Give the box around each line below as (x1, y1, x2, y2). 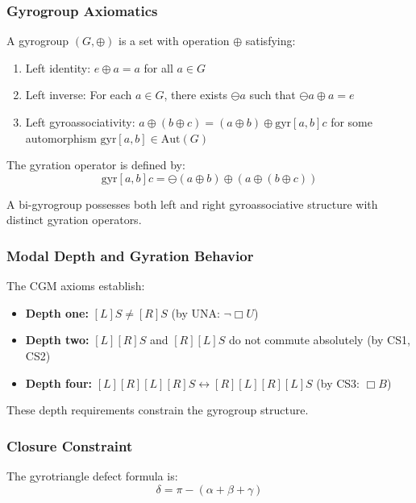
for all (144, 59, 173, 76)
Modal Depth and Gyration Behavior (6, 245, 254, 265)
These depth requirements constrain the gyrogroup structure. (6, 401, 309, 418)
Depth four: (25, 374, 93, 391)
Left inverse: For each (25, 86, 132, 103)
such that (249, 86, 296, 103)
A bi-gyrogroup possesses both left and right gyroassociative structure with (6, 195, 378, 212)
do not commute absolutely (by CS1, (228, 331, 410, 348)
